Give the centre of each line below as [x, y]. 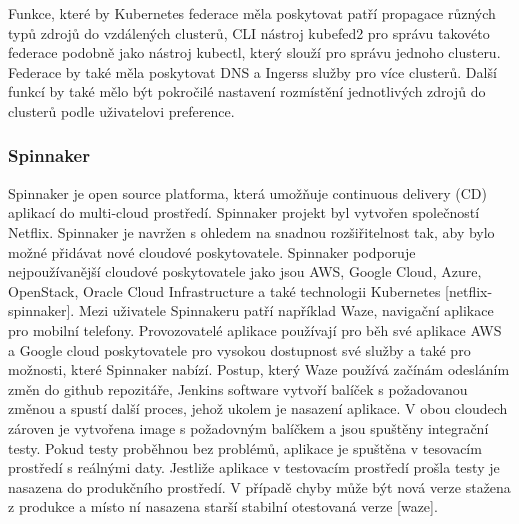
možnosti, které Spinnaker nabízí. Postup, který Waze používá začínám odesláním [259, 369]
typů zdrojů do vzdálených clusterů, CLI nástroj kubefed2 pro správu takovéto [249, 32]
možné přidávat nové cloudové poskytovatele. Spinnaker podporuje [212, 251]
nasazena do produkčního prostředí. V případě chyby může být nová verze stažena [259, 486]
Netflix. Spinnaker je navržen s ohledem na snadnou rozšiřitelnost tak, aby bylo [251, 231]
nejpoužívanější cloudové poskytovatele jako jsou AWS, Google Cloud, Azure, [245, 271]
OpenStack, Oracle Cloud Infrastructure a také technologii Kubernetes [224, 290]
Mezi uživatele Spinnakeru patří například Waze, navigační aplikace [286, 310]
